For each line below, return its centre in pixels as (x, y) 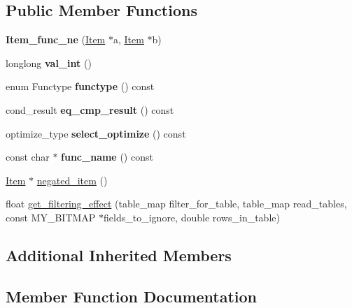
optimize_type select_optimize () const (96, 133)
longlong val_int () (49, 63)
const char (28, 157)
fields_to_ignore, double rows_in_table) (192, 217)
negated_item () (72, 180)
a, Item (128, 39)
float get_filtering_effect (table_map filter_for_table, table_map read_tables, (176, 204)
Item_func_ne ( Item (56, 39)
